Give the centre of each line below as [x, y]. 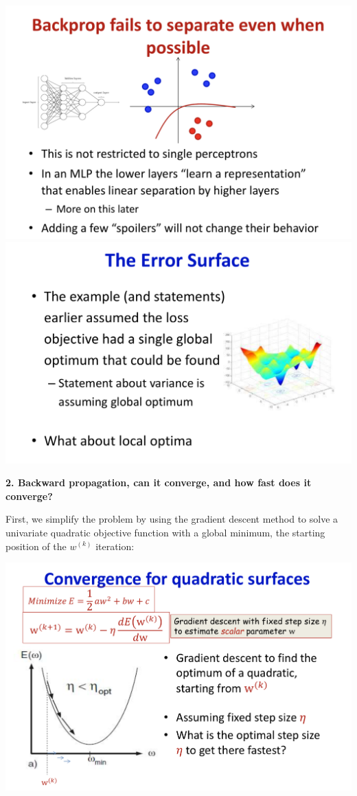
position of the [36, 546]
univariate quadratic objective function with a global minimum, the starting [165, 532]
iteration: [115, 546]
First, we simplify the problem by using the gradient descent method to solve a [172, 519]
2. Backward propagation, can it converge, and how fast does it [159, 482]
